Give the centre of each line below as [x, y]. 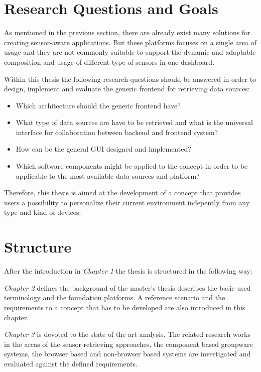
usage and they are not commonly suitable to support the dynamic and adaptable [130, 52]
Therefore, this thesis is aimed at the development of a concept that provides [122, 193]
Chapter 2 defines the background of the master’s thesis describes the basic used [127, 287]
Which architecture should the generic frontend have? [98, 105]
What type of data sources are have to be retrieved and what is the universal [135, 122]
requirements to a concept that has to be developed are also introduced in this [125, 307]
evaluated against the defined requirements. [71, 363]
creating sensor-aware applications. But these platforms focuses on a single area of [130, 42]
